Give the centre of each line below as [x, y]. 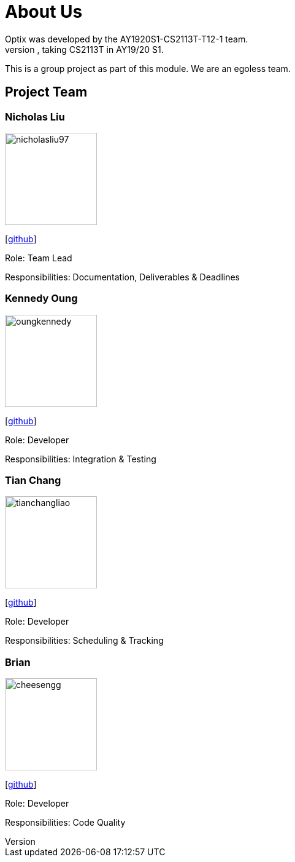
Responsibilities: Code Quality [65, 823]
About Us [44, 12]
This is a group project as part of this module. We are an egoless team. [148, 68]
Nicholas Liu [35, 117]
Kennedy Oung [41, 299]
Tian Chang [33, 480]
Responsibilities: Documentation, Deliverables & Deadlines [122, 277]
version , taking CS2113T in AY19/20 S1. [84, 49]
